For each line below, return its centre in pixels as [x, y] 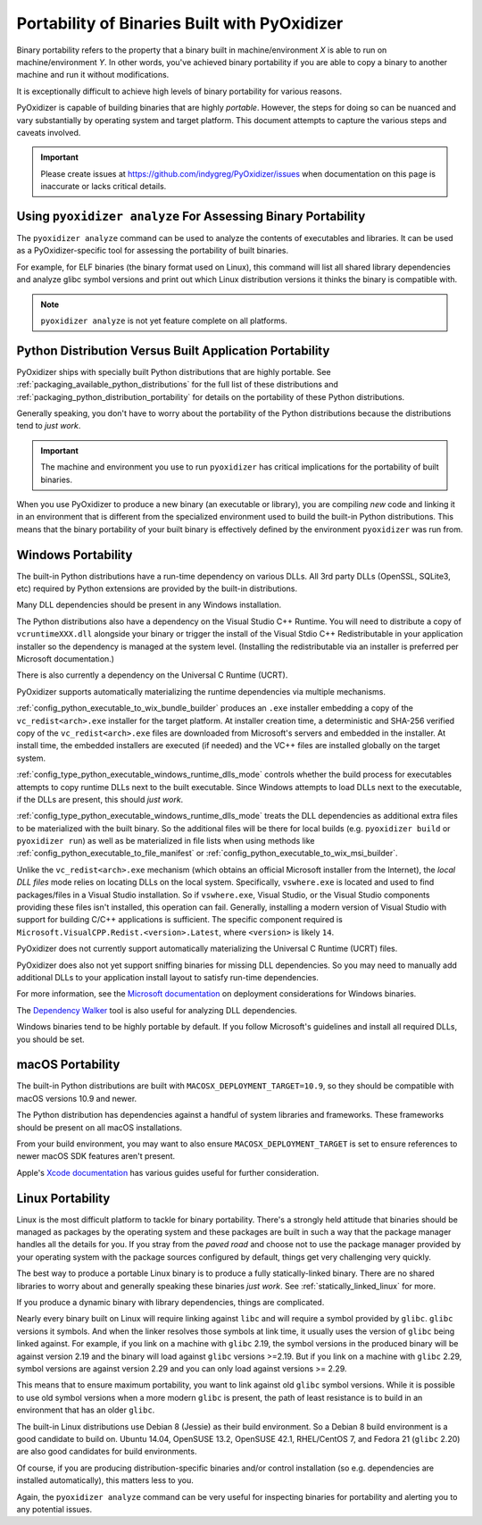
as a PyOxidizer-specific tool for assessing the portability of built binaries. [153, 251]
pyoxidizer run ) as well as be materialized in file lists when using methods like [166, 841]
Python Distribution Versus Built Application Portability [173, 350]
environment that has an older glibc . [86, 1410]
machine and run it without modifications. [93, 75]
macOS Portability [68, 1065]
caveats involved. [49, 132]
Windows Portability [75, 555]
